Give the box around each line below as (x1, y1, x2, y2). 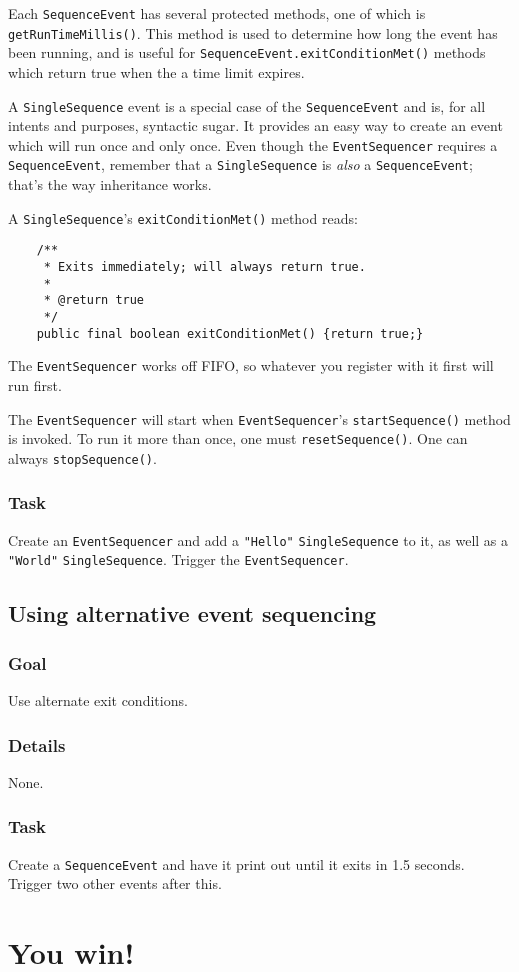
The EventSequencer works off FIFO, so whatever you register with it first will (8, 355, 494, 376)
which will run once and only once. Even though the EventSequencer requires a (8, 134, 498, 155)
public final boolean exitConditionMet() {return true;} (36, 326, 424, 341)
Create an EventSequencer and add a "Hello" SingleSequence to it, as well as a (8, 529, 509, 550)
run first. (8, 374, 62, 395)
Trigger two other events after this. (8, 873, 222, 894)
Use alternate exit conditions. (8, 690, 188, 711)
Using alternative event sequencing (8, 598, 377, 629)
